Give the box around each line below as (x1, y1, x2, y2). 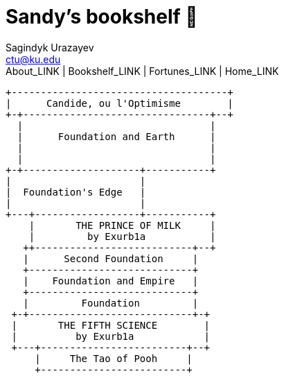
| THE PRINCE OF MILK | (28, 219, 216, 231)
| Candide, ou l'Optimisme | (6, 97, 233, 109)
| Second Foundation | (23, 252, 199, 264)
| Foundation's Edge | (6, 186, 146, 198)
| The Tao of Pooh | (35, 352, 193, 364)
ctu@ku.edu (6, 53, 61, 65)
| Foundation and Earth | (17, 130, 216, 142)
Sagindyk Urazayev (6, 41, 94, 53)
